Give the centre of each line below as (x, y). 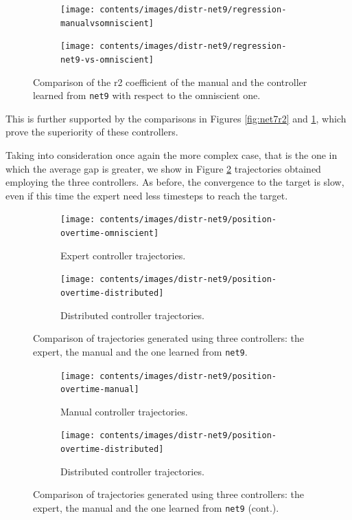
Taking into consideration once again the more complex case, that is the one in (172, 155)
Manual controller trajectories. (124, 411)
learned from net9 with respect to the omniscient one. (147, 95)
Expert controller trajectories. (123, 255)
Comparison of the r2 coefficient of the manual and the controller (170, 82)
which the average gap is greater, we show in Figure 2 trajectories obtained (163, 168)
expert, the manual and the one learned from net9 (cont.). (156, 507)
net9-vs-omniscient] (107, 59)
